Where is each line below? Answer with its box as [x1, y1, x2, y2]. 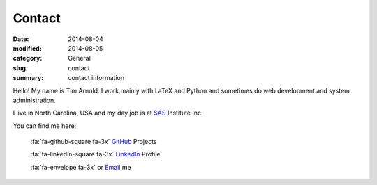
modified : [13, 44, 42, 52]
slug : [13, 63, 28, 72]
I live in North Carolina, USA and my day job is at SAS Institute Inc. [13, 108, 203, 118]
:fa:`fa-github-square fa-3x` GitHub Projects [30, 138, 157, 146]
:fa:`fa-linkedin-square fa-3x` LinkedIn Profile [30, 150, 161, 159]
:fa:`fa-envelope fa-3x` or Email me [30, 163, 132, 171]
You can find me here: [13, 122, 77, 130]
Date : [13, 35, 29, 43]
